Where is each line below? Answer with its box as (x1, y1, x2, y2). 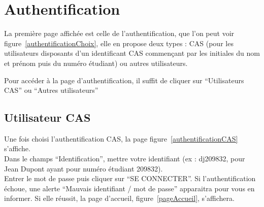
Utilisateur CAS (4, 110, 91, 125)
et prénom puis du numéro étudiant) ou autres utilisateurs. (4, 57, 188, 68)
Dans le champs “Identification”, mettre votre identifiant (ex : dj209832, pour (4, 153, 245, 164)
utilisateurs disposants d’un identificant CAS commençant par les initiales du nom (4, 48, 260, 58)
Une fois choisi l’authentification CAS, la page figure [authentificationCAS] (4, 133, 238, 144)
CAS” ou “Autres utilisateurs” (4, 85, 98, 95)
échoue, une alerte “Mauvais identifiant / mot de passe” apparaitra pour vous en (4, 183, 255, 193)
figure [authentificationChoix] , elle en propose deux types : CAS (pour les (4, 38, 234, 48)
